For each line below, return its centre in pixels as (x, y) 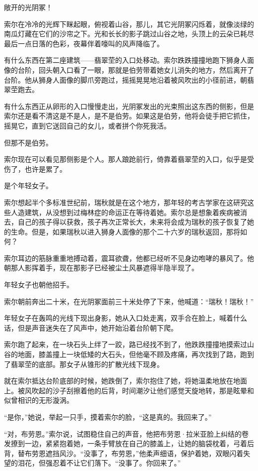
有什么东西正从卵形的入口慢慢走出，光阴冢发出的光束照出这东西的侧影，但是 (129, 106)
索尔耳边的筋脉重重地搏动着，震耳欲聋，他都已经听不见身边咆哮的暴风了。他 (129, 258)
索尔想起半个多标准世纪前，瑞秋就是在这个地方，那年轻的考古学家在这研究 (126, 202)
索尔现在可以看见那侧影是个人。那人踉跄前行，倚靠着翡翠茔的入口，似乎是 (126, 159)
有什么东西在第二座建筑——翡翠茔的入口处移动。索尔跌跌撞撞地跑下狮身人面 (129, 60)
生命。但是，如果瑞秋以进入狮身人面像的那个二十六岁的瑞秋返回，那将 (125, 231)
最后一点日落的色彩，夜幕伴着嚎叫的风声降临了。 (84, 43)
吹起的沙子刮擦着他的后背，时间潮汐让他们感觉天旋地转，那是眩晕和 (143, 390)
